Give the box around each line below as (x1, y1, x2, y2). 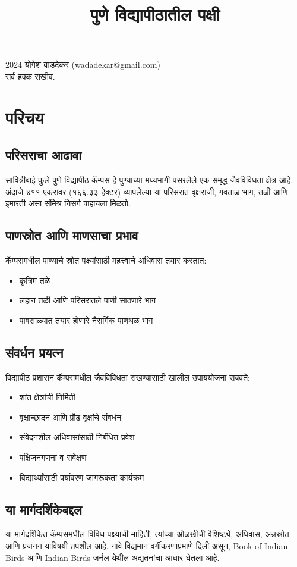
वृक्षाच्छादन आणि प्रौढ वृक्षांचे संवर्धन (19, 411, 122, 423)
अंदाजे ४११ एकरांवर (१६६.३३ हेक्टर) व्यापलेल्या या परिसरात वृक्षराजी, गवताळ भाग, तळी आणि (5, 185, 288, 198)
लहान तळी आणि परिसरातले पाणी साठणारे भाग (19, 294, 156, 306)
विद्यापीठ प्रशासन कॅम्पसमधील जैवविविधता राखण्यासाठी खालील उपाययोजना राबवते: (5, 371, 250, 383)
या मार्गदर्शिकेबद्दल (5, 500, 82, 518)
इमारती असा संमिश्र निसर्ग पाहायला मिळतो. (5, 197, 131, 209)
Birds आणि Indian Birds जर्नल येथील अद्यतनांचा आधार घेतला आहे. (5, 551, 220, 563)
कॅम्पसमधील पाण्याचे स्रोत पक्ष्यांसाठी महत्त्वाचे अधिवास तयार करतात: (5, 254, 207, 267)
